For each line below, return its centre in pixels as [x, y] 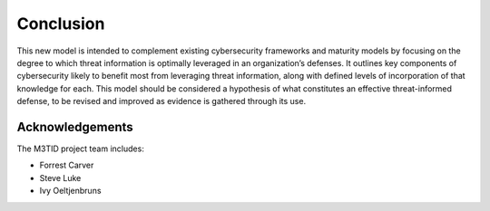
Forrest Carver [67, 165]
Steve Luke [60, 177]
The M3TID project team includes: [80, 149]
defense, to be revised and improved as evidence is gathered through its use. [162, 101]
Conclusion [61, 24]
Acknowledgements [75, 127]
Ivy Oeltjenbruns [70, 191]
